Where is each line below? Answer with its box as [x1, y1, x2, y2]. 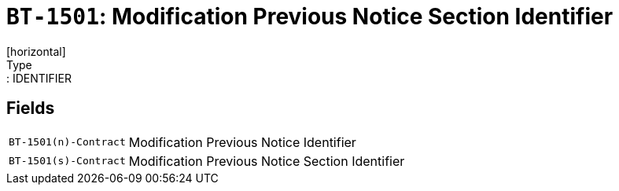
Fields [6, 98, 55, 119]
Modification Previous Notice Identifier [128, 134, 356, 150]
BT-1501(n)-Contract [9, 136, 126, 149]
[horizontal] [6, 44, 66, 58]
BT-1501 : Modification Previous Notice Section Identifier [6, 3, 613, 30]
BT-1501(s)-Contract [9, 155, 126, 167]
